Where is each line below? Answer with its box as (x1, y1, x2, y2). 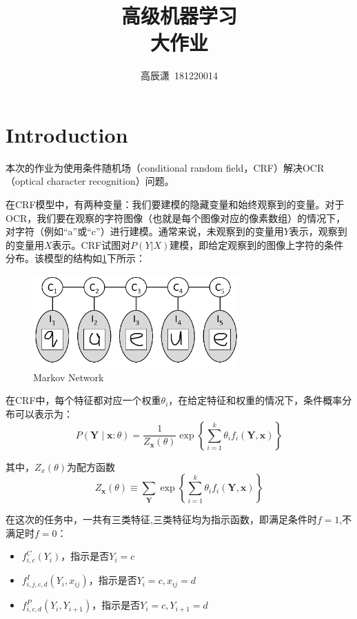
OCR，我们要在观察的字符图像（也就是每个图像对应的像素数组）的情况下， (6, 210, 346, 225)
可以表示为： (14, 407, 73, 421)
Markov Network (33, 369, 104, 384)
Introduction (6, 120, 128, 148)
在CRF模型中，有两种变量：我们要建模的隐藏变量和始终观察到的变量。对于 (6, 197, 345, 212)
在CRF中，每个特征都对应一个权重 (6, 393, 161, 407)
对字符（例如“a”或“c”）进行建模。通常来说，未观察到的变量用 (6, 224, 284, 239)
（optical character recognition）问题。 (6, 174, 174, 188)
